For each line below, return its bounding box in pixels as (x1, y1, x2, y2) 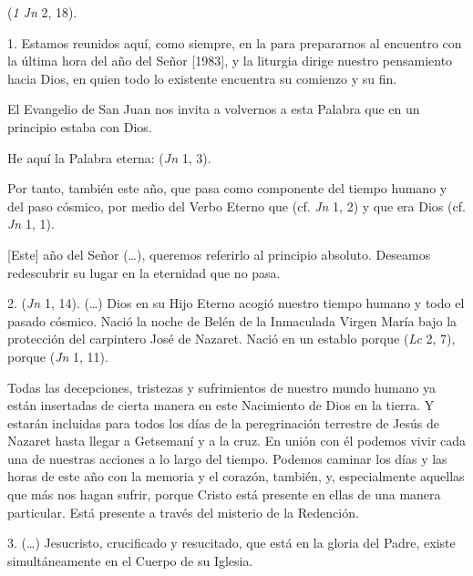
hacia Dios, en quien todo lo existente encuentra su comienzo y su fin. (7, 68, 397, 87)
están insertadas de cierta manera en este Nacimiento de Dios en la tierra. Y (7, 396, 435, 415)
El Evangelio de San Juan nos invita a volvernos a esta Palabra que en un (7, 99, 420, 118)
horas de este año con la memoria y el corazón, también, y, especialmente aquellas (7, 467, 465, 486)
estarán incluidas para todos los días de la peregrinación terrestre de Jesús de (7, 413, 439, 432)
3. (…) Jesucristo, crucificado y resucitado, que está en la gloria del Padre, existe (7, 533, 456, 552)
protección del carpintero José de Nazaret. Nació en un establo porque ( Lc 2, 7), (7, 329, 456, 348)
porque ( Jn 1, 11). (7, 346, 108, 365)
